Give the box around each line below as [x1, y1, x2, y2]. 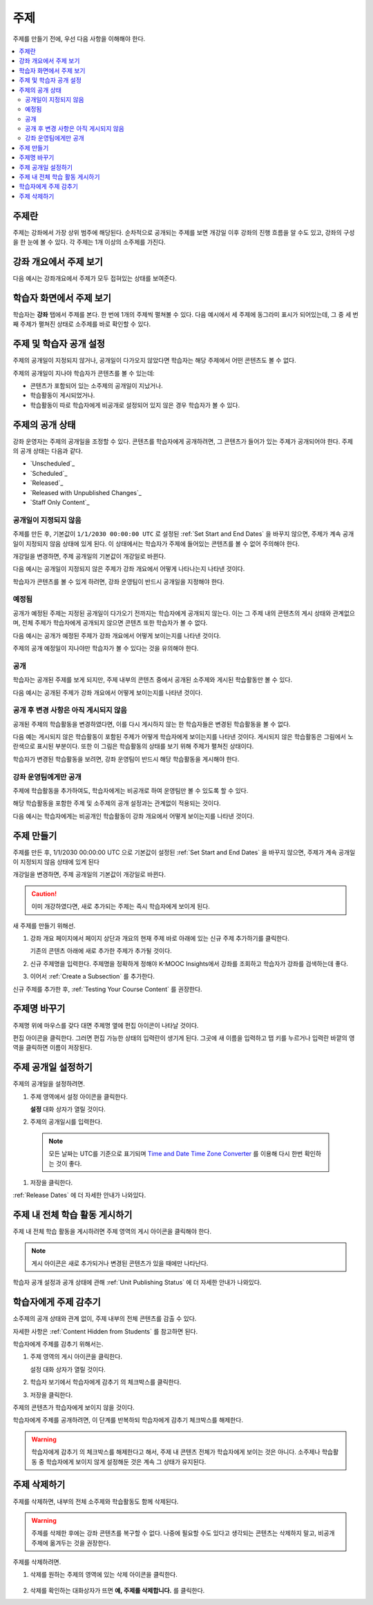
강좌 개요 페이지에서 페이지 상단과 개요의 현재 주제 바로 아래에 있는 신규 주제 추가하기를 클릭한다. [30, 934, 290, 943]
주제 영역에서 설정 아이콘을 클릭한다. [30, 1092, 128, 1101]
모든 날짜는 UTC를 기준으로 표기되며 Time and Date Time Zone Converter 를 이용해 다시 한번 [48, 1150, 303, 1158]
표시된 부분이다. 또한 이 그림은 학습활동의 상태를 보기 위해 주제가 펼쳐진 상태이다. [37, 742, 254, 751]
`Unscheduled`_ [30, 459, 75, 468]
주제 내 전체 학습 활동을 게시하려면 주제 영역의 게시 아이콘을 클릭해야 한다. [12, 1227, 212, 1236]
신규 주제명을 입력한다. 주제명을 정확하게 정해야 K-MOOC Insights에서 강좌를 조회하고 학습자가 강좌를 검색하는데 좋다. [30, 959, 349, 968]
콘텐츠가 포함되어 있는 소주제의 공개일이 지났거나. [30, 381, 164, 390]
